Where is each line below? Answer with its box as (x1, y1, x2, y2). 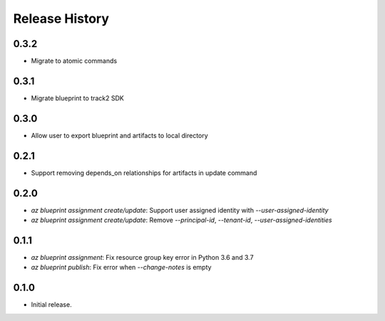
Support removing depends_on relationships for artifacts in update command (31, 168, 257, 177)
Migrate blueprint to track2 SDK (31, 93, 124, 102)
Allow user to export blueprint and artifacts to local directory (31, 131, 208, 140)
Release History (13, 11, 110, 26)
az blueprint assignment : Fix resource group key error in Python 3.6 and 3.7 (31, 253, 254, 261)
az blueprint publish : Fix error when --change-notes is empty (31, 263, 212, 272)
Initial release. (31, 300, 72, 309)
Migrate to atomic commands (31, 57, 118, 65)
